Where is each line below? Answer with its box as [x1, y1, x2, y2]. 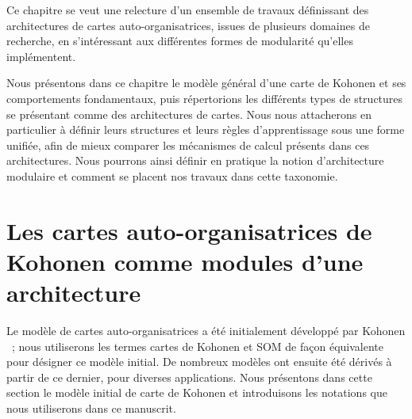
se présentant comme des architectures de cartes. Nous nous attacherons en [6, 105, 372, 122]
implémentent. [6, 48, 76, 64]
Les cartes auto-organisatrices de [6, 214, 372, 246]
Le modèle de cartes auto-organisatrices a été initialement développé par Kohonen [6, 322, 406, 339]
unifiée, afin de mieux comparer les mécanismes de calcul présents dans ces [6, 136, 370, 153]
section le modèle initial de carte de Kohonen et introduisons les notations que [6, 384, 387, 401]
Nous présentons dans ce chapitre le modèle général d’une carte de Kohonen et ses [6, 74, 406, 91]
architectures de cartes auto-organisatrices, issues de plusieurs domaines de [6, 17, 370, 33]
